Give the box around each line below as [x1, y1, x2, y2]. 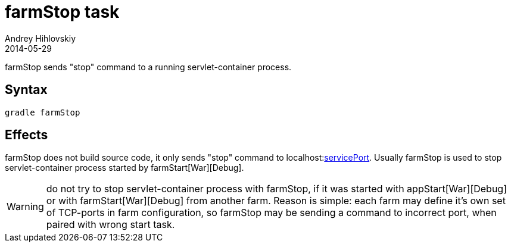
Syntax [5, 82, 48, 98]
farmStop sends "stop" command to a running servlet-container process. [5, 61, 292, 72]
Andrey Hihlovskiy [5, 33, 76, 43]
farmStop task [5, 2, 120, 22]
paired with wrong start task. [46, 218, 175, 231]
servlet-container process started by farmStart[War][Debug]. [5, 162, 244, 173]
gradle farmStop [5, 107, 80, 117]
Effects [5, 127, 48, 143]
